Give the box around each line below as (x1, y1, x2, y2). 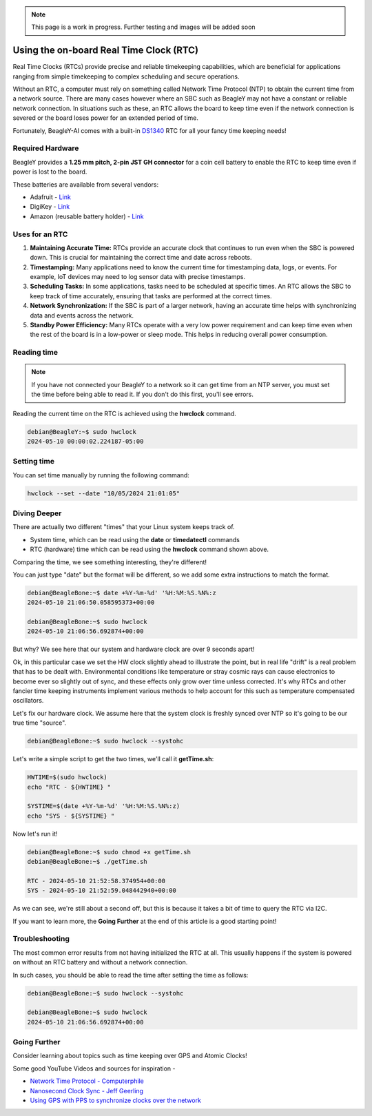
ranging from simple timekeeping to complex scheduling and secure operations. (12, 72, 240, 81)
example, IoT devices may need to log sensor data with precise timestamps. (30, 273, 246, 281)
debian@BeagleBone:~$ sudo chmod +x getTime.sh (27, 848, 191, 856)
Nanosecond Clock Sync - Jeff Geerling (30, 1086, 144, 1095)
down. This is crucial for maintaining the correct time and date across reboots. (30, 254, 252, 262)
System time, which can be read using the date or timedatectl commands (30, 535, 240, 544)
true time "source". (12, 719, 67, 727)
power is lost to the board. (12, 167, 87, 176)
